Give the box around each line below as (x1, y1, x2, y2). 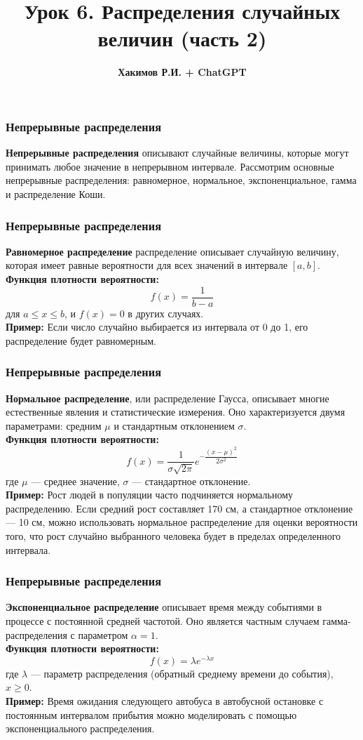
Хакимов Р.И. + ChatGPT (118, 65, 247, 79)
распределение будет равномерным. (6, 333, 156, 348)
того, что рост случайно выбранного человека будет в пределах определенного (6, 528, 341, 543)
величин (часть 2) (97, 24, 267, 53)
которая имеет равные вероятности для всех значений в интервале (6, 258, 288, 272)
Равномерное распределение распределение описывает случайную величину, (6, 244, 339, 258)
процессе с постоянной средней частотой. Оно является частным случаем (6, 613, 320, 628)
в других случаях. (128, 305, 204, 320)
